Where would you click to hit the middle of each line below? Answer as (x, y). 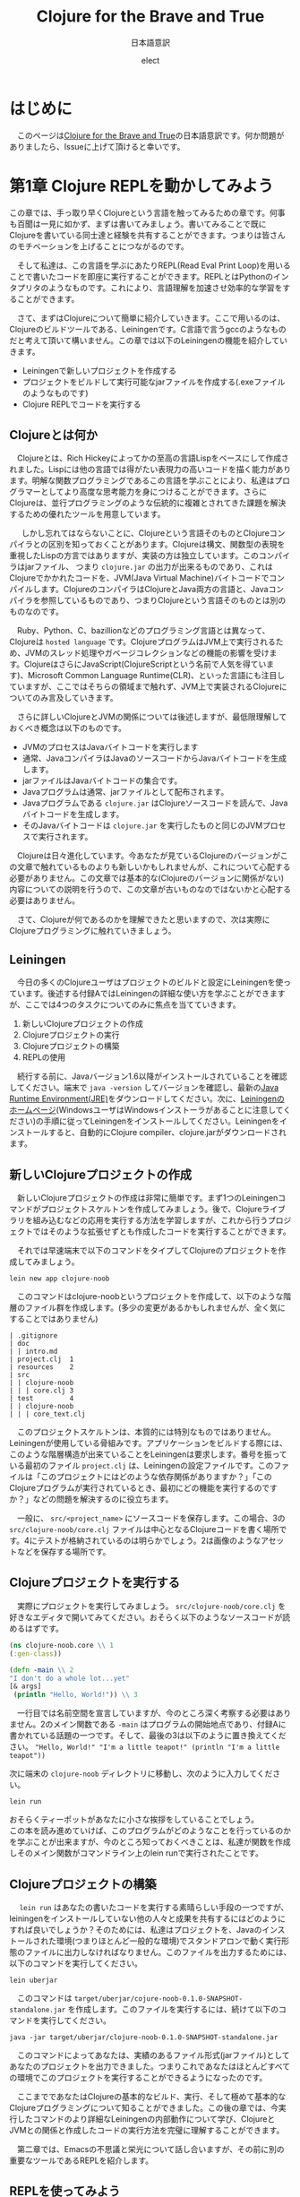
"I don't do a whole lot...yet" (69, 1678)
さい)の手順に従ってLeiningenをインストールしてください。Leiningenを (148, 1121)
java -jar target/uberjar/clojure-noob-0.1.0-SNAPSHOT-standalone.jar (144, 2037)
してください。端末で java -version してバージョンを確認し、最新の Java (144, 1088)
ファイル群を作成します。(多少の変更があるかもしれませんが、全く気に (155, 1308)
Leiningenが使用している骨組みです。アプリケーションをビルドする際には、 (149, 1443)
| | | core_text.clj (48, 1414)
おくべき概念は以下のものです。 (68, 728)
